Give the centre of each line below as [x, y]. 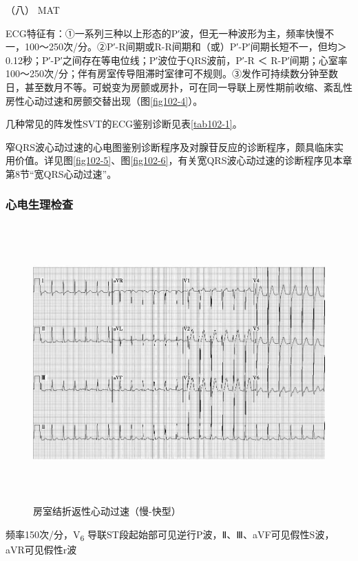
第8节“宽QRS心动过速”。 [61, 173]
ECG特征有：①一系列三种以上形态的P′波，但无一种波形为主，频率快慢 [165, 33]
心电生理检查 [40, 204]
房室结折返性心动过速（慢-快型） [107, 511]
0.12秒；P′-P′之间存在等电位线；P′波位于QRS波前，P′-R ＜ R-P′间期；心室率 [177, 60]
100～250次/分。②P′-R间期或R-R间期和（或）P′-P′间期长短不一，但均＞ [186, 47]
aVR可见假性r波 [41, 550]
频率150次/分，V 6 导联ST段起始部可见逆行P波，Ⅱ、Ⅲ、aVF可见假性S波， [170, 535]
